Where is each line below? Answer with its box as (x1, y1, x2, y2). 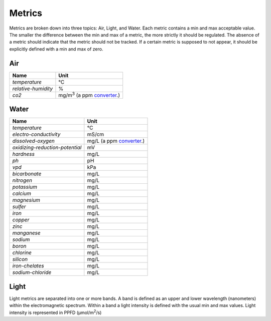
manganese (12, 229, 41, 236)
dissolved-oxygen (12, 138, 55, 145)
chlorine (12, 249, 32, 256)
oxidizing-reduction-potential (12, 144, 82, 151)
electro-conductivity (12, 131, 61, 138)
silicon (12, 256, 28, 263)
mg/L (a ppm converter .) (87, 138, 145, 145)
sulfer (12, 203, 26, 210)
